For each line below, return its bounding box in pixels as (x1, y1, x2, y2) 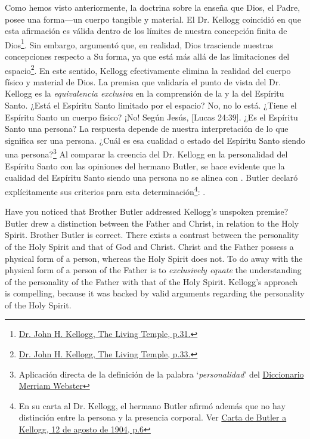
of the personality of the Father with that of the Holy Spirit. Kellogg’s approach (5, 275, 297, 287)
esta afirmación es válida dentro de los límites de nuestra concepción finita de (5, 24, 287, 37)
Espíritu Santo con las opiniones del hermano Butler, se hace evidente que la (5, 159, 285, 172)
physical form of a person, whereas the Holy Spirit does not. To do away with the (5, 252, 303, 264)
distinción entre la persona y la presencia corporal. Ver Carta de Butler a (18, 411, 287, 423)
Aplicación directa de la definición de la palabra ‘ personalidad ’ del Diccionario (18, 367, 304, 380)
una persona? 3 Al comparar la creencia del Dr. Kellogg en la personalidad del (5, 146, 288, 160)
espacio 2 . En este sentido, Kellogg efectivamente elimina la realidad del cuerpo (5, 62, 291, 76)
